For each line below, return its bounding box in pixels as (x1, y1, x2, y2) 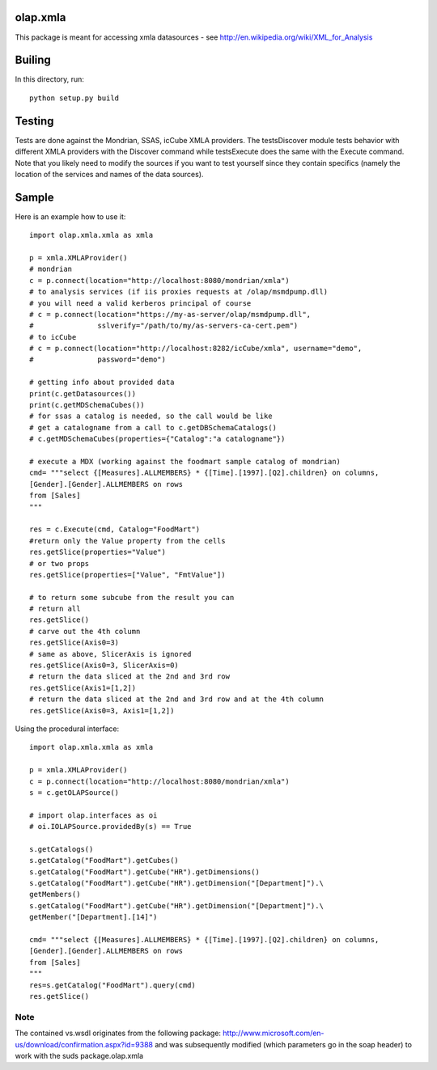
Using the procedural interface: (15, 724, 120, 734)
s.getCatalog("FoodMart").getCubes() (29, 856, 180, 865)
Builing (15, 53, 52, 67)
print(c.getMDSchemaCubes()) (29, 400, 145, 410)
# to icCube (29, 332, 77, 341)
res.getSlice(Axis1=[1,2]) (29, 683, 137, 692)
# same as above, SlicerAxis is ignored (29, 649, 192, 658)
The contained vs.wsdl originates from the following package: (15, 1028, 222, 1038)
